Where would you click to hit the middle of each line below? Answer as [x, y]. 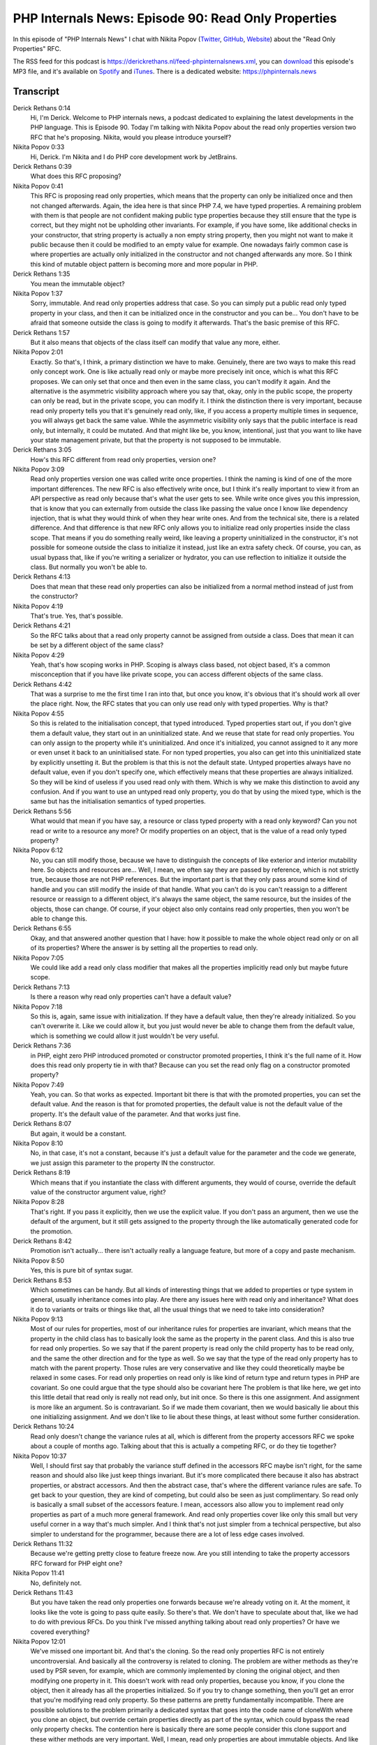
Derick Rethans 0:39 [43, 166]
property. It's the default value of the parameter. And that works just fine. [135, 1114]
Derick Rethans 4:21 [42, 625]
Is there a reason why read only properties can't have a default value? [131, 997]
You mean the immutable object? [77, 283]
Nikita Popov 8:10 [38, 1143]
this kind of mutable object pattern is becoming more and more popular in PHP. [144, 264]
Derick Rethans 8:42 [43, 1241]
